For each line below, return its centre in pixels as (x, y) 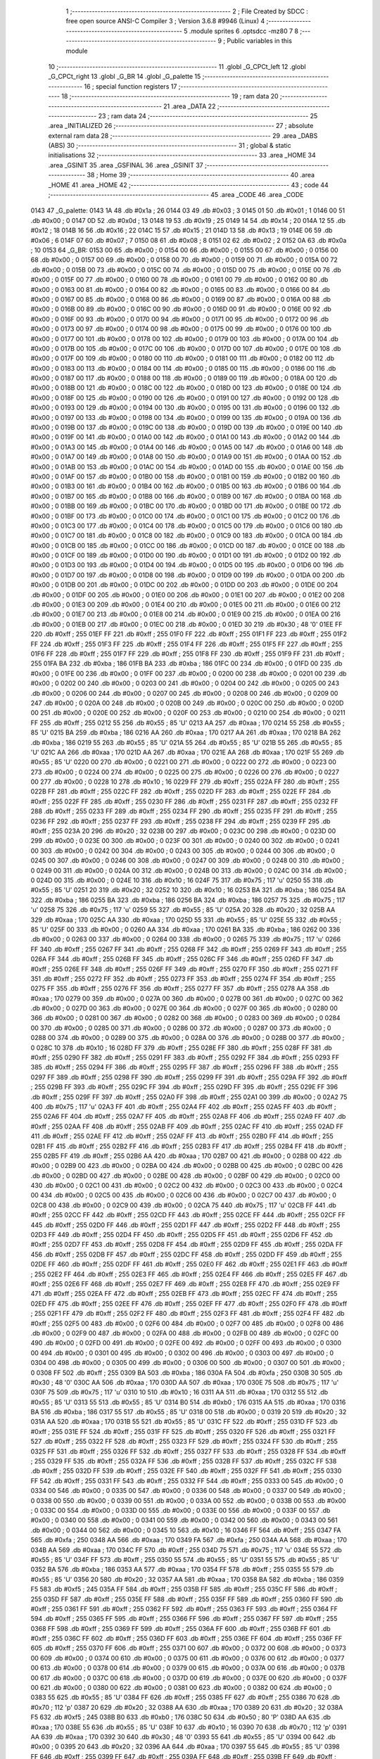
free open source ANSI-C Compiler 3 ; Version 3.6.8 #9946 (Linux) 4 (165, 21)
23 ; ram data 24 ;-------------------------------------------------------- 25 (208, 115)
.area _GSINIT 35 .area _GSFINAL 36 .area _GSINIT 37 (126, 165)
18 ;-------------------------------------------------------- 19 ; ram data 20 (170, 96)
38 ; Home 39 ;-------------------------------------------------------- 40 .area (201, 175)
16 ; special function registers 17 (131, 86)
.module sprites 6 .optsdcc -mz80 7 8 (244, 31)
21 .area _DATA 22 (189, 106)
